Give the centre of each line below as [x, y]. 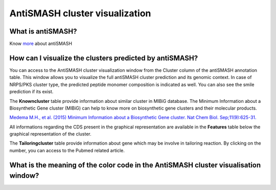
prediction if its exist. [31, 92]
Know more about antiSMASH [41, 44]
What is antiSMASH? [43, 31]
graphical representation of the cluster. [50, 134]
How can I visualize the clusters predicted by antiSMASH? [104, 58]
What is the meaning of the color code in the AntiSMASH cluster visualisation [135, 165]
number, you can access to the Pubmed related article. [67, 150]
